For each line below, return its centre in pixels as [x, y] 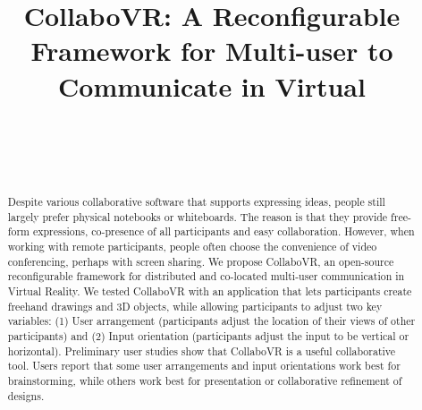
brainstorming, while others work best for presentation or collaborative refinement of [205, 380]
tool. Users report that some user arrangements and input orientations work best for [204, 366]
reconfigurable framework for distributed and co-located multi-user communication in [206, 276]
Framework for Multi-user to [212, 51]
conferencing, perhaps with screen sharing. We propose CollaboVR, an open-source [201, 261]
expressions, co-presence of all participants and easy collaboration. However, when [224, 231]
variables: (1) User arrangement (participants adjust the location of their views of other [211, 321]
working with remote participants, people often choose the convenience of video [192, 247]
